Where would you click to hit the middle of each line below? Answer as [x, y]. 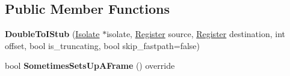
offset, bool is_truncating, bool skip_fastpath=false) [103, 45]
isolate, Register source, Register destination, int [196, 34]
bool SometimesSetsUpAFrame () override [90, 66]
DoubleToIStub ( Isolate [52, 34]
